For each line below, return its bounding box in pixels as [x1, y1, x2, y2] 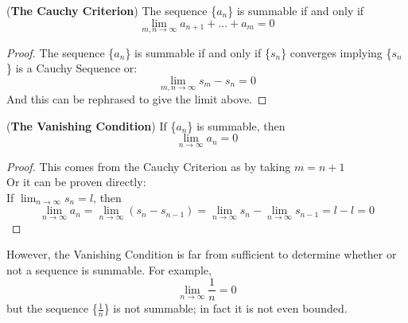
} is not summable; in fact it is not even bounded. [103, 300, 348, 317]
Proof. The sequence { [6, 44, 115, 60]
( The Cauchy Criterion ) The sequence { [6, 2, 217, 18]
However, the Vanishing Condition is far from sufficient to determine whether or [6, 246, 397, 263]
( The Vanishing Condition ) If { [6, 117, 177, 134]
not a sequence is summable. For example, [6, 261, 212, 278]
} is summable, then [187, 117, 286, 134]
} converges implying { [281, 44, 392, 60]
